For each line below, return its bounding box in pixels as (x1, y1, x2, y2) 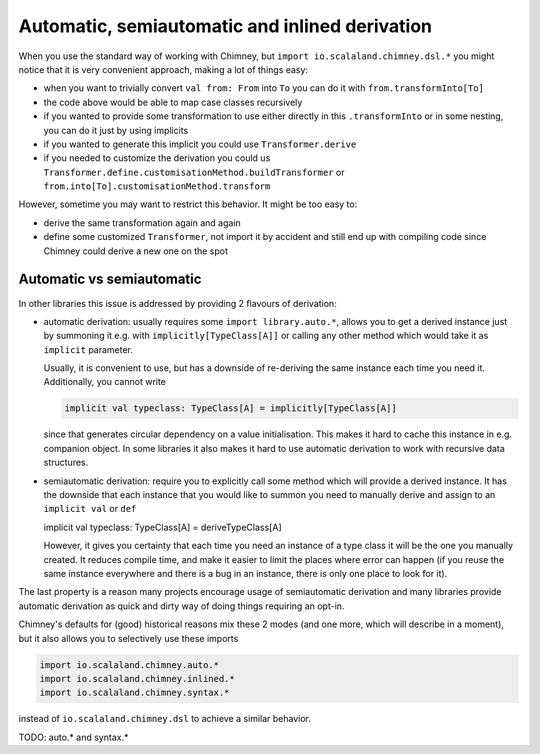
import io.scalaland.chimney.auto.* (39, 659, 220, 670)
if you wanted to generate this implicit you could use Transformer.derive (43, 138, 357, 150)
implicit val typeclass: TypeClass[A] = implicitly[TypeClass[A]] (64, 403, 397, 414)
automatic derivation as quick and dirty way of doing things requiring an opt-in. (18, 600, 345, 612)
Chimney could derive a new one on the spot (43, 245, 229, 257)
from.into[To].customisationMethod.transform (43, 181, 271, 192)
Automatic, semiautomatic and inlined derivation (18, 15, 433, 37)
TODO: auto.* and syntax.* (18, 731, 129, 743)
